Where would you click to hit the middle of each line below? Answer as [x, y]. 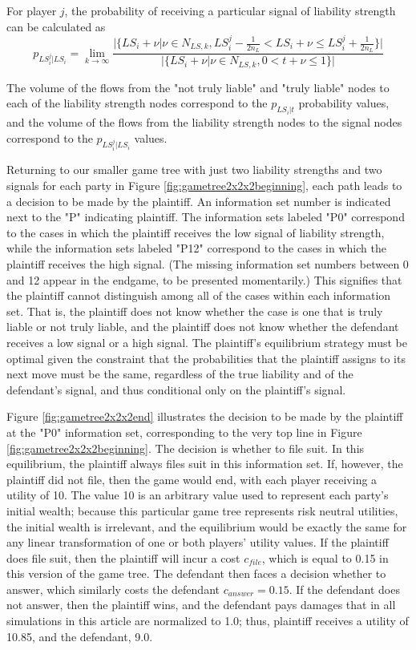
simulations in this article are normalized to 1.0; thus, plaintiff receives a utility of [208, 621]
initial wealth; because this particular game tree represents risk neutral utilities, [202, 510]
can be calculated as [56, 26]
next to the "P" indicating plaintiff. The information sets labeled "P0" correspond [206, 217]
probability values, [344, 103]
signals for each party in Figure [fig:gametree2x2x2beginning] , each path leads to [204, 186]
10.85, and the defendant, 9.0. [80, 636]
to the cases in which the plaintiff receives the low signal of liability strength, [196, 232]
